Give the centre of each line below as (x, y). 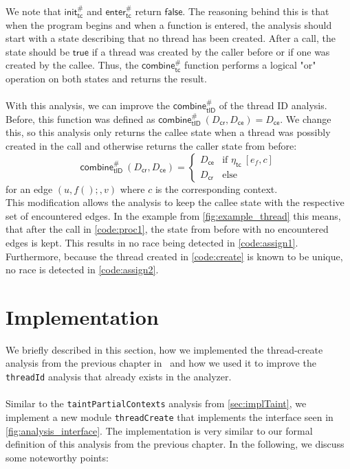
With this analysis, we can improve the (88, 105)
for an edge (29, 188)
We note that (33, 11)
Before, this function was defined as (80, 118)
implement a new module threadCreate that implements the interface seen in (169, 416)
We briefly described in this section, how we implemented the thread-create (164, 349)
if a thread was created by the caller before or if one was (211, 51)
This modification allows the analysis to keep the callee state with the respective (175, 202)
